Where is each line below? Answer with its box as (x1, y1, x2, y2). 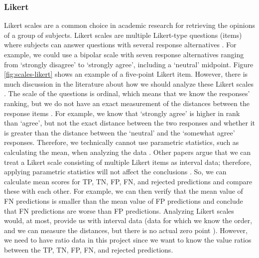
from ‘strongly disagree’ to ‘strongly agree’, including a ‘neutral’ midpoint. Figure (4, 59, 254, 69)
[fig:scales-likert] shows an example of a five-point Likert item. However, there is (4, 69, 248, 79)
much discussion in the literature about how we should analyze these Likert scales (4, 78, 254, 89)
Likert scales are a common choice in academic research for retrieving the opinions (4, 20, 255, 30)
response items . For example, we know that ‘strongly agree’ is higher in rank (4, 108, 240, 118)
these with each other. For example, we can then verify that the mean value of (4, 186, 243, 196)
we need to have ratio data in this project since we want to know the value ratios (4, 235, 252, 245)
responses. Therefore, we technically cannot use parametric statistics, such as (4, 137, 239, 147)
